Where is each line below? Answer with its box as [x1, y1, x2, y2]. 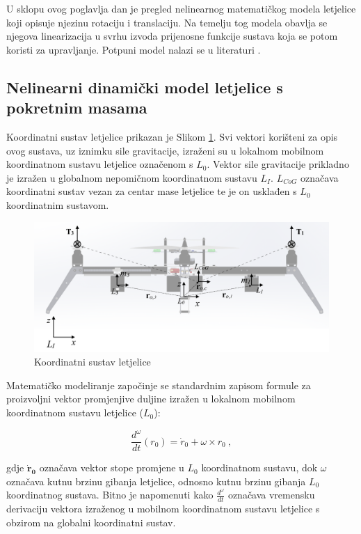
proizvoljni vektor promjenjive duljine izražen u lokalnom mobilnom [6, 391, 296, 406]
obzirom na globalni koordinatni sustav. [6, 515, 176, 529]
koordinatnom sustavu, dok [201, 460, 318, 475]
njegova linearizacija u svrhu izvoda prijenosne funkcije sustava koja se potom [6, 29, 338, 43]
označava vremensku [227, 487, 315, 502]
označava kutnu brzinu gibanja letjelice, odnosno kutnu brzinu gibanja [6, 473, 306, 488]
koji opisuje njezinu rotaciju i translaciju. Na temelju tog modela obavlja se [6, 15, 328, 29]
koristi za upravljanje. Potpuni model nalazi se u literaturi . [6, 42, 261, 56]
